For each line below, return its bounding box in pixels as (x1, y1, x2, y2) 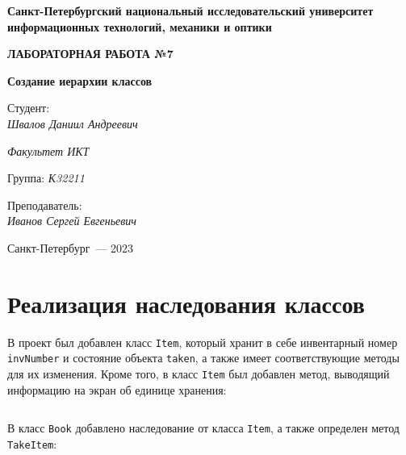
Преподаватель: (7, 196, 82, 213)
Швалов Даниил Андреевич (7, 115, 138, 131)
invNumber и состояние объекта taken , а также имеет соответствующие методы (7, 349, 400, 366)
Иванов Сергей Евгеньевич (7, 212, 137, 229)
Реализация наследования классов (7, 286, 365, 319)
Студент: (7, 99, 50, 116)
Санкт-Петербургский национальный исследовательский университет (7, 2, 374, 19)
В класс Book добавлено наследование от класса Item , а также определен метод (7, 420, 400, 436)
